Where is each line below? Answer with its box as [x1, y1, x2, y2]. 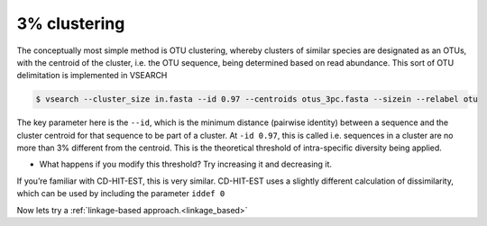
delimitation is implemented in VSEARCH [16, 70, 168, 81]
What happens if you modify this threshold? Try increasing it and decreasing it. [39, 158, 333, 170]
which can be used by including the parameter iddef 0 [16, 188, 225, 199]
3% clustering [16, 14, 125, 33]
